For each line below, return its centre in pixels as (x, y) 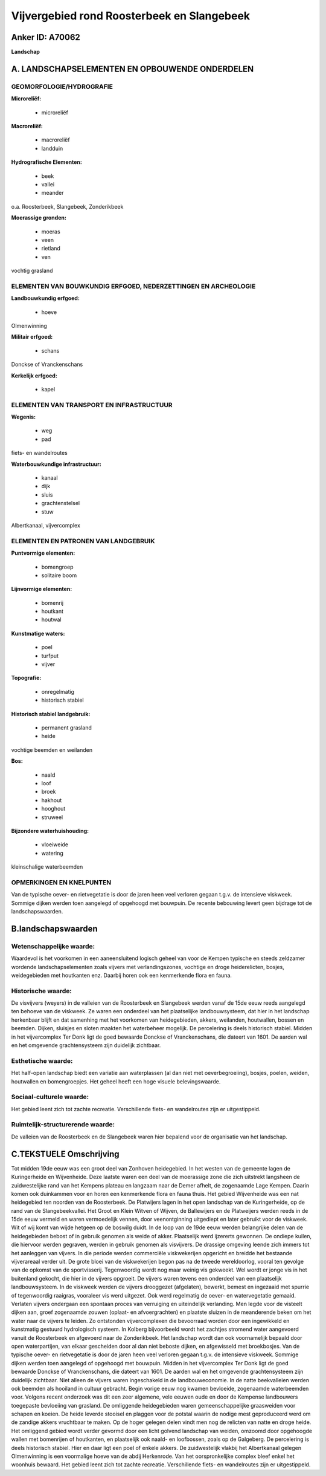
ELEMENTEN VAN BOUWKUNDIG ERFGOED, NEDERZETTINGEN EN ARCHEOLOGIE (133, 286)
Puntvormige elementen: (43, 553)
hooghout (53, 809)
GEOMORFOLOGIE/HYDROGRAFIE (62, 87)
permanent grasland (66, 728)
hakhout (52, 800)
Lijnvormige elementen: (42, 589)
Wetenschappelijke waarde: (53, 946)
